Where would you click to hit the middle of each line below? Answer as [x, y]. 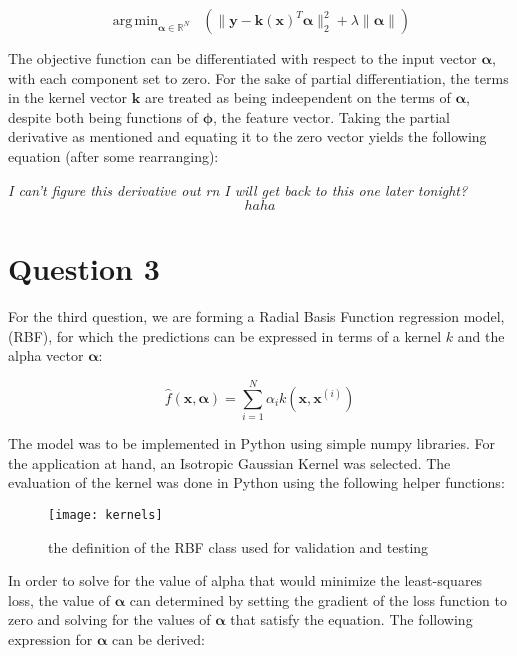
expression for [50, 639]
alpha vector [46, 355]
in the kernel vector [68, 97]
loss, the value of [59, 599]
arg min [135, 21]
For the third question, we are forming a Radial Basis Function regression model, [256, 316]
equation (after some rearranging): [113, 155]
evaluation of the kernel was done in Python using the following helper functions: [256, 482]
